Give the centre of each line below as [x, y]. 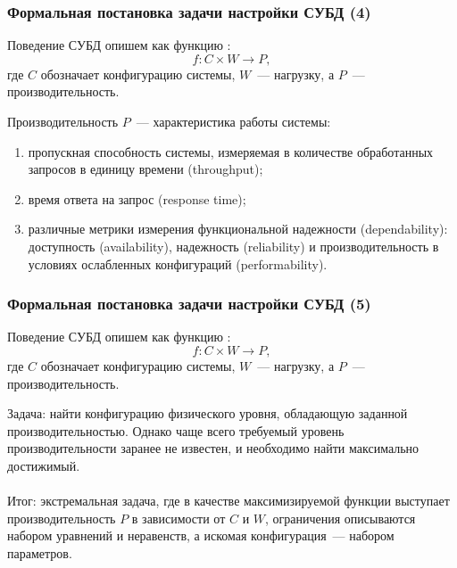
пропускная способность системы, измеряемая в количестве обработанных [231, 151]
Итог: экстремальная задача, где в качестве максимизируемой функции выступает [228, 501]
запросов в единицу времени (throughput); [145, 169]
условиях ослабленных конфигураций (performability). [178, 263]
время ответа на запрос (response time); [137, 198]
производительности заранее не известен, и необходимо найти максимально [213, 448]
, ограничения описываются [341, 518]
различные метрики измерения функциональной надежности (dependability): [238, 229]
